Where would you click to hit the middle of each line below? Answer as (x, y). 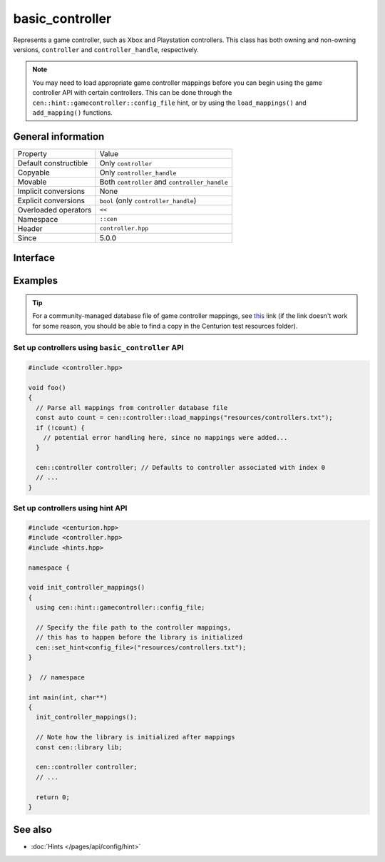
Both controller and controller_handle (164, 182)
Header (30, 228)
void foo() (47, 388)
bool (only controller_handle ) (148, 200)
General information (59, 137)
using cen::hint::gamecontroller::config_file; (120, 607)
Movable (32, 182)
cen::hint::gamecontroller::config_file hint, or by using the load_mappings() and (169, 103)
